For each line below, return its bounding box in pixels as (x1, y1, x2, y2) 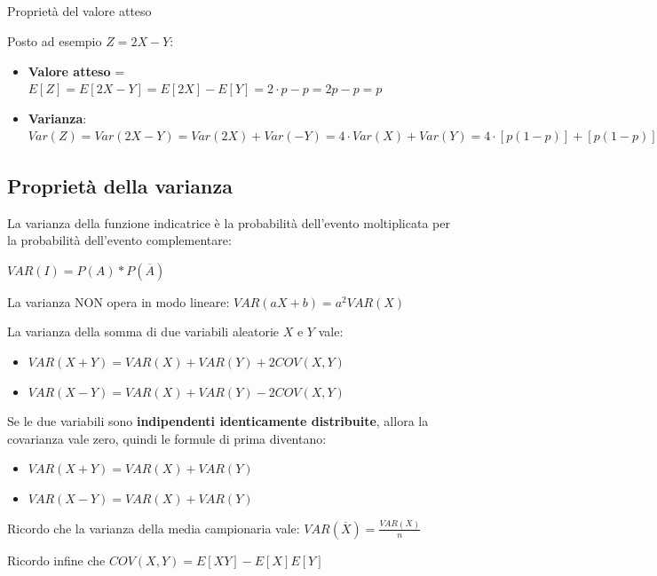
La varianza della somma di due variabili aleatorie (7, 322, 280, 341)
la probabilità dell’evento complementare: (7, 231, 232, 249)
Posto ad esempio (7, 31, 102, 50)
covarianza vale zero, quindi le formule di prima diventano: (7, 429, 327, 447)
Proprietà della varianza (7, 171, 233, 199)
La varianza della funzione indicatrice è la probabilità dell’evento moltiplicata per (7, 213, 450, 232)
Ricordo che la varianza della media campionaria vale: (7, 518, 300, 537)
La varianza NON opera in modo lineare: (7, 292, 230, 311)
